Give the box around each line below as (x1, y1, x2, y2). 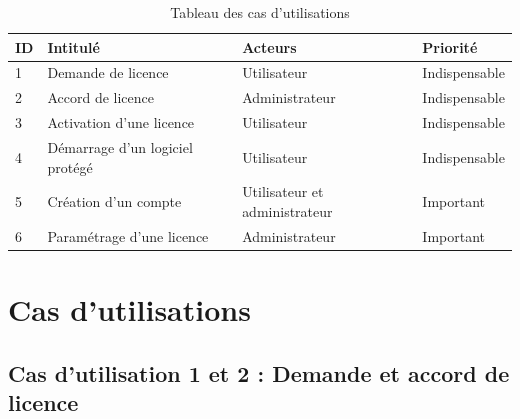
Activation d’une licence (47, 112, 195, 133)
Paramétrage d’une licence (47, 225, 209, 246)
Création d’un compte (47, 191, 182, 212)
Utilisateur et (242, 181, 324, 202)
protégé (47, 156, 93, 177)
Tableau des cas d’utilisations (170, 2, 350, 22)
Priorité (422, 36, 478, 57)
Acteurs (242, 36, 297, 57)
